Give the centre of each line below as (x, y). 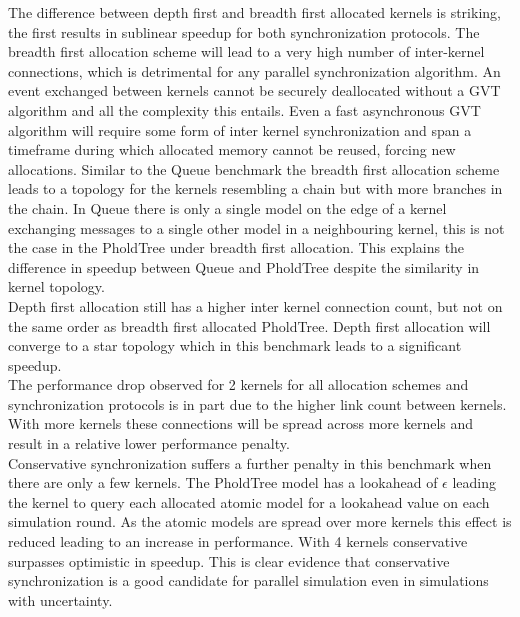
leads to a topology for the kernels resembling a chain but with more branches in (255, 188)
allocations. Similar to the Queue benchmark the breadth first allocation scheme (254, 168)
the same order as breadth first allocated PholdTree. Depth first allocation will (249, 325)
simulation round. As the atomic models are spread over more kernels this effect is (260, 521)
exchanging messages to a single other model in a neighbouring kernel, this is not (256, 227)
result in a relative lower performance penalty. (149, 443)
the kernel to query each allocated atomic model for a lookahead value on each (249, 501)
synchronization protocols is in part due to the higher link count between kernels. (257, 403)
